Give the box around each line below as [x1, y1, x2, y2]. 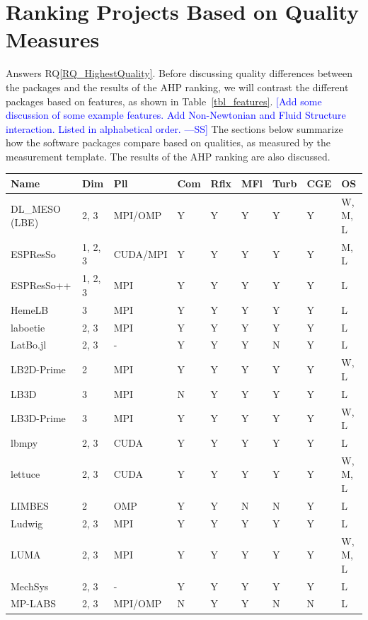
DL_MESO [11, 201, 61, 216]
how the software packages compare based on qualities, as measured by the [6, 135, 331, 150]
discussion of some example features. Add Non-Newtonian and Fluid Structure [6, 107, 346, 122]
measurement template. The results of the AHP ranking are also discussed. [6, 148, 330, 163]
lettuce [11, 467, 40, 481]
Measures [6, 25, 100, 54]
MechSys [11, 578, 49, 593]
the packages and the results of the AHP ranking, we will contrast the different [6, 79, 349, 94]
